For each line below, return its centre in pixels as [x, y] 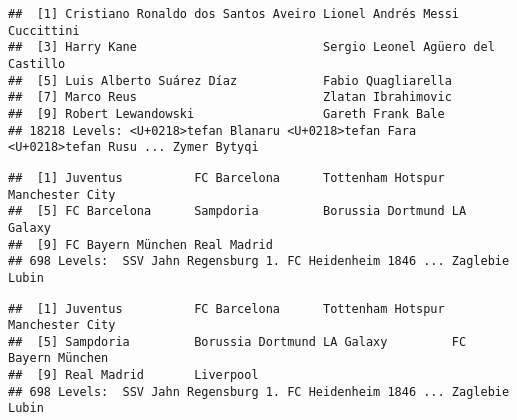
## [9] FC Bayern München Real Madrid [140, 244]
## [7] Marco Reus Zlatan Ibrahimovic [230, 97]
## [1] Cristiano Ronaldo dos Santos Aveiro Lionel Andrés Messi [234, 14]
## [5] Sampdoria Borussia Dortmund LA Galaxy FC [237, 341]
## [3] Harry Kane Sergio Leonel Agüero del [251, 47]
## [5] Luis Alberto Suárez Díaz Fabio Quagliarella [230, 80]
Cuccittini [44, 30]
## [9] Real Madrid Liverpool [133, 375]
